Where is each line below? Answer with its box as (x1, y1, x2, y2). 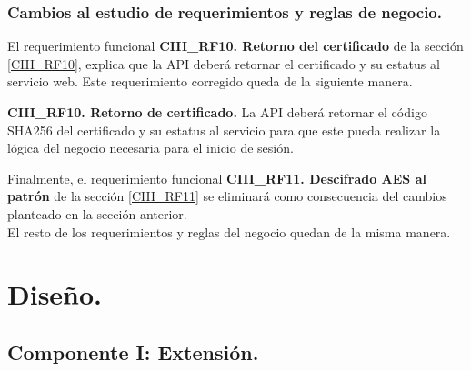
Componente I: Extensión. (7, 337, 259, 366)
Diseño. (7, 276, 103, 313)
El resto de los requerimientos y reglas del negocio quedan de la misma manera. (7, 222, 451, 241)
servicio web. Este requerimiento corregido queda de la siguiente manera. (7, 72, 413, 91)
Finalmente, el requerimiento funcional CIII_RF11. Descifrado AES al (7, 168, 426, 187)
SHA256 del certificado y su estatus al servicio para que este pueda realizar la (7, 120, 441, 139)
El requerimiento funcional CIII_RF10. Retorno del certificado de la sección (7, 36, 464, 55)
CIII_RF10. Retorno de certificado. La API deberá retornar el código (7, 103, 427, 121)
